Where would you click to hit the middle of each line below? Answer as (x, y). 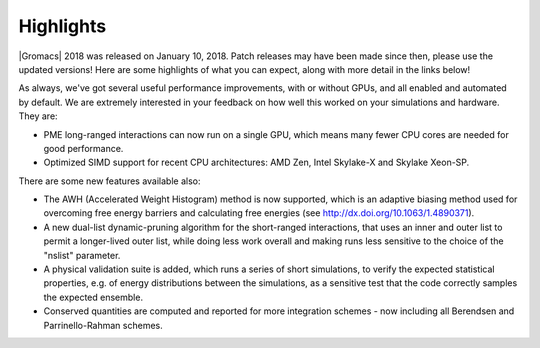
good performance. (83, 148)
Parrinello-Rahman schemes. (103, 325)
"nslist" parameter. (82, 255)
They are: (38, 116)
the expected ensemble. (93, 297)
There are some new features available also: (109, 181)
